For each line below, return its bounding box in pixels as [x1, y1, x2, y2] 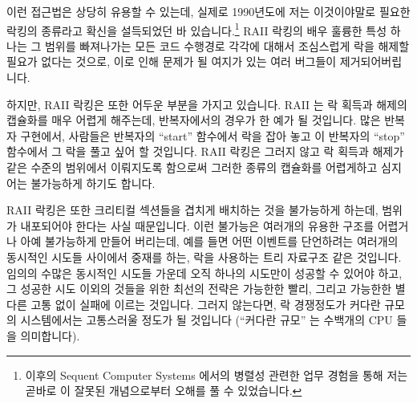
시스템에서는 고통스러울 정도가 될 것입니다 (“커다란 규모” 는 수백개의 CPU [20, 311, 393, 328]
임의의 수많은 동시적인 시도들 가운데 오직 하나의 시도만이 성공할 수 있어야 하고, [6, 264, 403, 281]
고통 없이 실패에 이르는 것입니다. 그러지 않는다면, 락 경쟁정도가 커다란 [30, 295, 381, 312]
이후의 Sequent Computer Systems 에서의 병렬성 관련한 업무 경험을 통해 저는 [25, 366, 408, 383]
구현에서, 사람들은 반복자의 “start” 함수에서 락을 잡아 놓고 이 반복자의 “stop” [20, 127, 405, 144]
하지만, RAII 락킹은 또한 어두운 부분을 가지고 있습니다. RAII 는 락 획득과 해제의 [6, 96, 407, 112]
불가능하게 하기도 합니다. [30, 174, 156, 191]
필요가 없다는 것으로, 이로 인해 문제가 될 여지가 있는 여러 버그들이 [6, 53, 337, 70]
